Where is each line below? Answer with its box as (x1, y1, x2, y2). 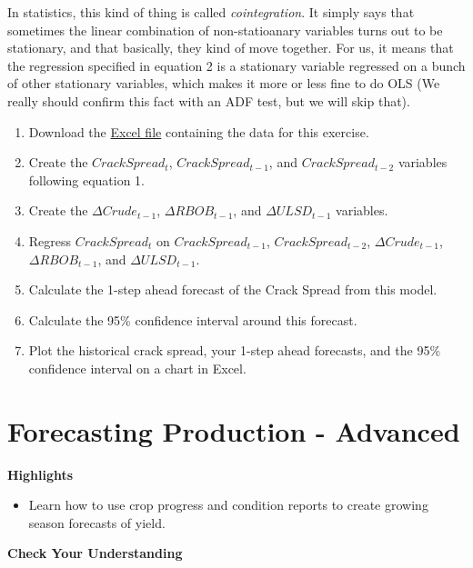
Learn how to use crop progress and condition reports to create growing (28, 495, 428, 514)
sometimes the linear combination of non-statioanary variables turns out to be (7, 20, 443, 39)
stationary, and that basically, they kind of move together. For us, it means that (7, 38, 454, 57)
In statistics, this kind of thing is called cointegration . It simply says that (7, 3, 415, 21)
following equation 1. (28, 170, 145, 189)
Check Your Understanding (7, 543, 183, 563)
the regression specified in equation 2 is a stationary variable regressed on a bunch (7, 55, 466, 75)
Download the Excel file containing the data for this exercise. (28, 122, 369, 141)
